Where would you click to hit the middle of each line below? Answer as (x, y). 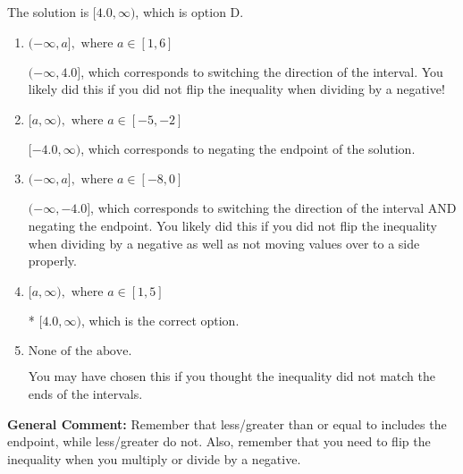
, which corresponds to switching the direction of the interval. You (262, 71)
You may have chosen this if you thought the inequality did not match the (231, 376)
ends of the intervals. (85, 393)
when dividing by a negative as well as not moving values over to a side (224, 243)
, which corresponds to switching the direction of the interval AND (274, 208)
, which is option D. (189, 12)
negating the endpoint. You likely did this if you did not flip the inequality (232, 225)
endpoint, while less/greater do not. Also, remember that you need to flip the (219, 441)
